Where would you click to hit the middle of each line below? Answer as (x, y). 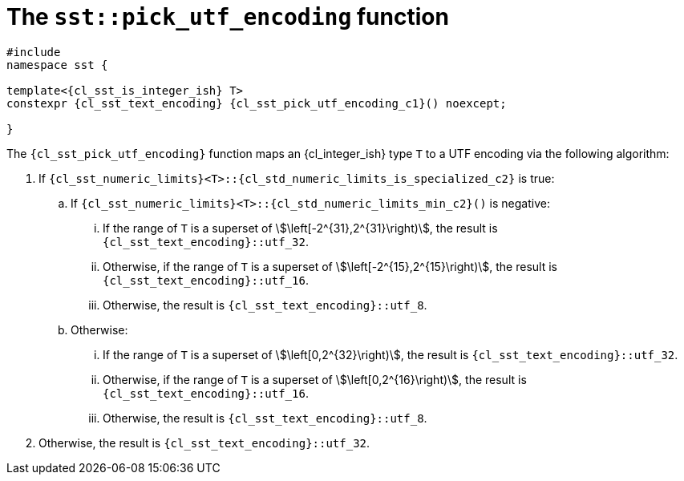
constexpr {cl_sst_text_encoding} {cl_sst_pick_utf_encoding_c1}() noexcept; (257, 103)
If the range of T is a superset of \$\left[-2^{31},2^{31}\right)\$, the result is (300, 228)
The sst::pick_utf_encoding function (228, 17)
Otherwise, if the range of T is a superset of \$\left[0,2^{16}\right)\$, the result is (315, 379)
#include (34, 52)
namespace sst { (57, 65)
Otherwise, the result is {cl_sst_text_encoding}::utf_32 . (204, 443)
